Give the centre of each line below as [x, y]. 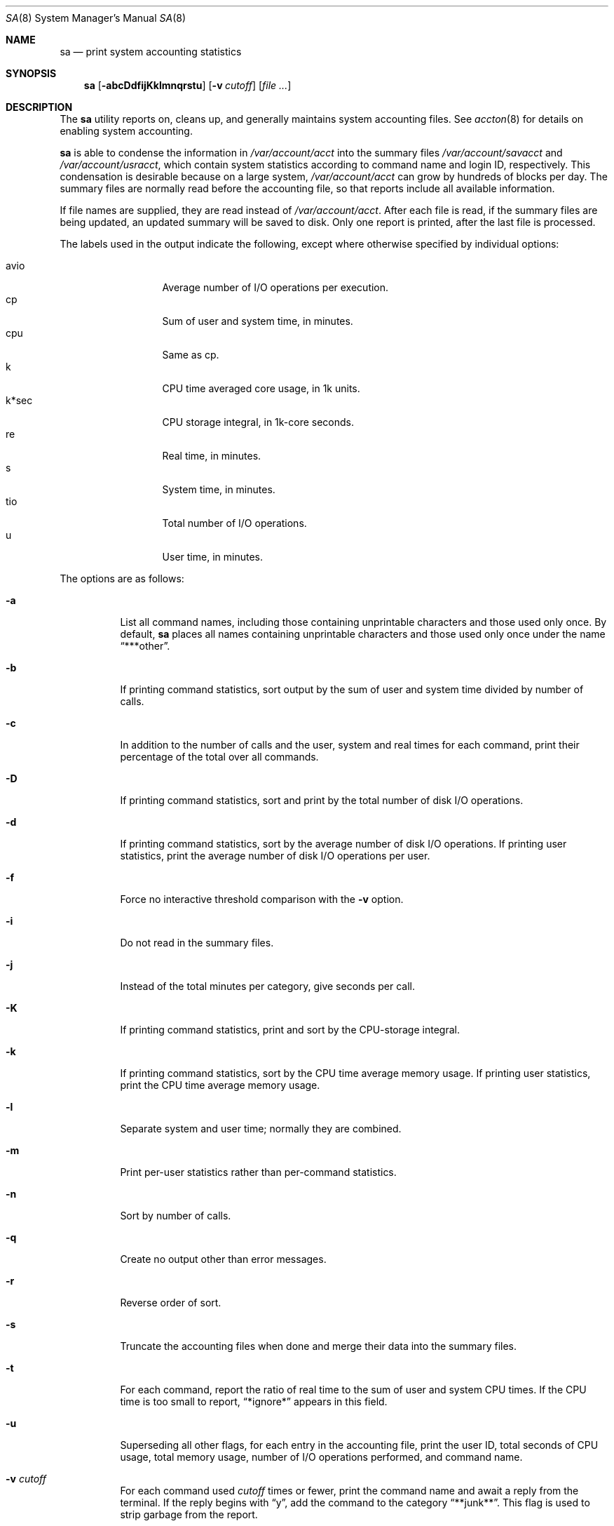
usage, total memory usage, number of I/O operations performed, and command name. [321, 1457]
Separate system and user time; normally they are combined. [261, 1129]
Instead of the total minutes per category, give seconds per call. [267, 986]
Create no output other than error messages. [223, 1259]
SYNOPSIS [31, 73]
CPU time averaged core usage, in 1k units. [261, 388]
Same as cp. [191, 355]
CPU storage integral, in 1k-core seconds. [258, 422]
